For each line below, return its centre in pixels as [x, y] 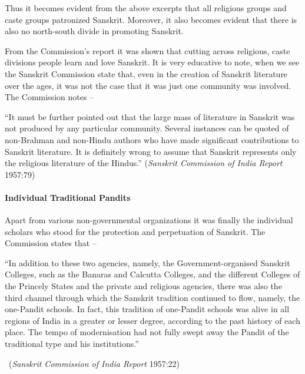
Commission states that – [51, 243]
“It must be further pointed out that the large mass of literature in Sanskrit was [150, 116]
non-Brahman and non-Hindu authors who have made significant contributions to [152, 139]
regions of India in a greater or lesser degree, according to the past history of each [152, 320]
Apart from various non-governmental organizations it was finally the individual [149, 220]
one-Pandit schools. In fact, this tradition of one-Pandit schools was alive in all [147, 309]
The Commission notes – [49, 97]
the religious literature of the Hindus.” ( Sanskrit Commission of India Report [144, 163]
